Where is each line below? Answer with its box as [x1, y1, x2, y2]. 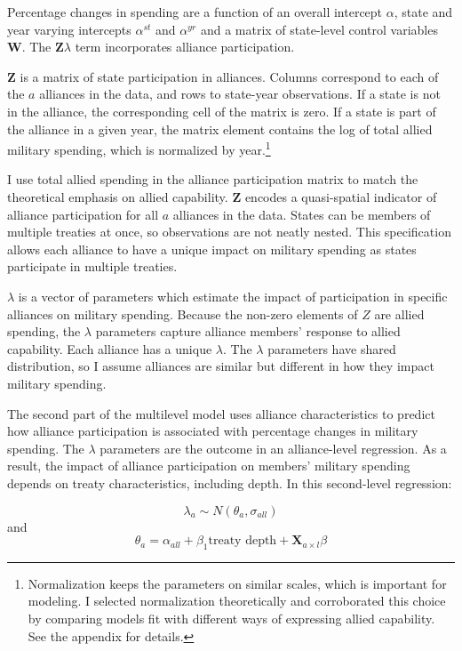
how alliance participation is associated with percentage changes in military [7, 422, 418, 440]
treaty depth [208, 534, 277, 548]
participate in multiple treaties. [7, 257, 178, 276]
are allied [374, 304, 425, 323]
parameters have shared [267, 339, 396, 358]
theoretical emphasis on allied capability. [7, 188, 228, 205]
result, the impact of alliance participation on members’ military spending [7, 456, 410, 475]
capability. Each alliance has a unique [7, 339, 212, 358]
